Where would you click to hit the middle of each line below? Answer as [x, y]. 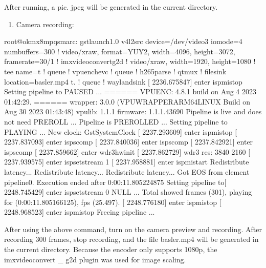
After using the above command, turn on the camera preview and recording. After [133, 229]
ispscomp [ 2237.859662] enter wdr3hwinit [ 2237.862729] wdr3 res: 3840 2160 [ [127, 151]
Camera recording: [45, 24]
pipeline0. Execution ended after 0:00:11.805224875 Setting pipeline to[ [115, 182]
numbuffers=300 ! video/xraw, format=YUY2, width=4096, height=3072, [120, 51]
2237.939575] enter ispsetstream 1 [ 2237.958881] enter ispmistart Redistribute [127, 162]
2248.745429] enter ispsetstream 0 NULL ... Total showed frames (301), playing [128, 192]
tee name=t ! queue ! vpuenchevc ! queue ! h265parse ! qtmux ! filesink [115, 71]
